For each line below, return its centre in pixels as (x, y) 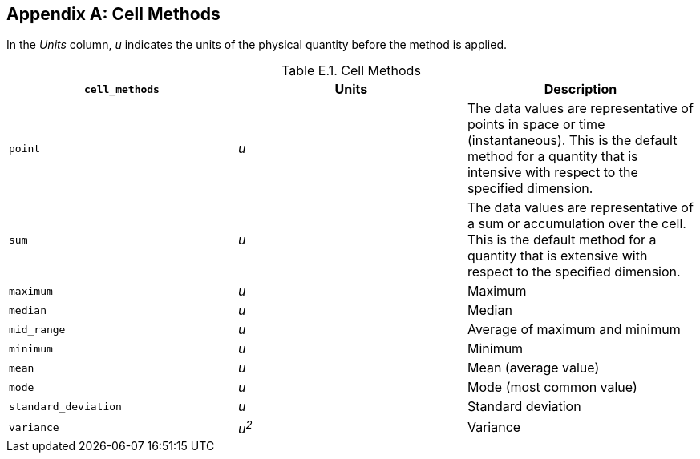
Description (581, 89)
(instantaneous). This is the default (572, 141)
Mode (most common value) (552, 387)
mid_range (37, 329)
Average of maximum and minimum (574, 330)
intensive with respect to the (552, 173)
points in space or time (536, 125)
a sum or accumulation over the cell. (577, 224)
